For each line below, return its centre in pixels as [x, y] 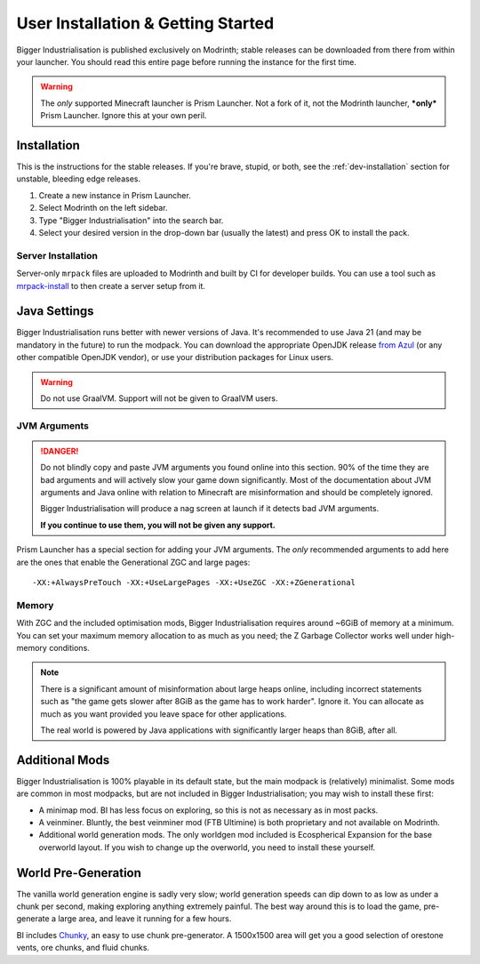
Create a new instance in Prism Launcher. [115, 195]
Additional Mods [63, 760]
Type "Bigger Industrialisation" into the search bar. [131, 220]
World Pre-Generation [79, 873]
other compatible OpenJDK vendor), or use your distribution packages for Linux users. [175, 357]
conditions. [70, 647]
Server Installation [57, 255]
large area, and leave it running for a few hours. [145, 919]
